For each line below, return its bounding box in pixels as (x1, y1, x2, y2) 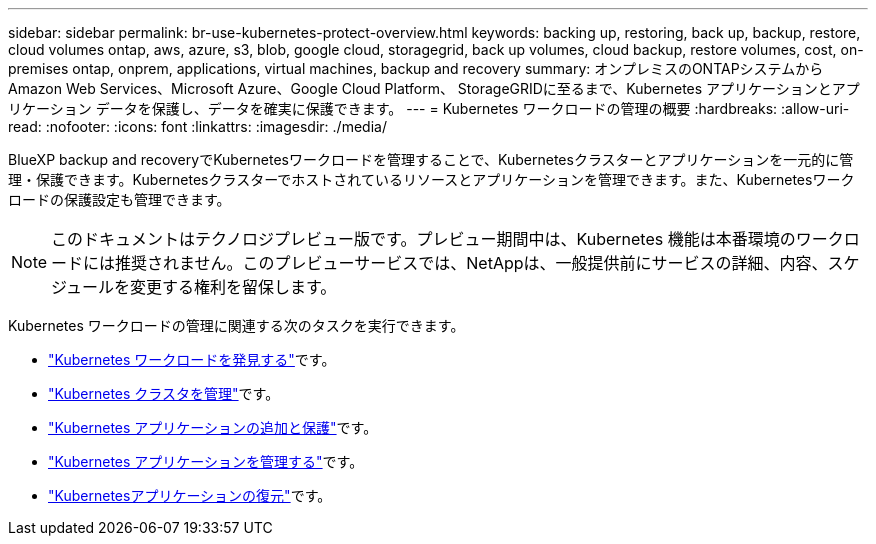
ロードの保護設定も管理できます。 (8, 191, 231, 208)
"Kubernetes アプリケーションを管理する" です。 (48, 453, 364, 470)
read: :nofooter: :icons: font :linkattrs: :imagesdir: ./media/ (8, 118, 387, 135)
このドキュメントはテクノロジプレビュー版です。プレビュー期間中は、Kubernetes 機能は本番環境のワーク (51, 229, 844, 249)
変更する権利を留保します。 (129, 277, 337, 297)
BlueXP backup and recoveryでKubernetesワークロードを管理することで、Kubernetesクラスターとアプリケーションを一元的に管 (8, 151, 854, 168)
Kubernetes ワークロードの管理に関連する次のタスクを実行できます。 (8, 317, 465, 334)
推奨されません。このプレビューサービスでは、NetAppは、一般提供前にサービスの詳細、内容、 (115, 253, 828, 273)
